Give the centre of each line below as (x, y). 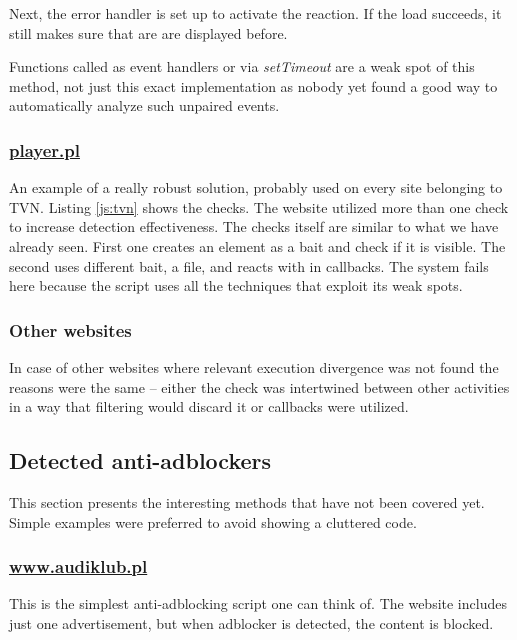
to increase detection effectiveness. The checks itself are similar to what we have (254, 226)
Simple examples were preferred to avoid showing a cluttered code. (213, 521)
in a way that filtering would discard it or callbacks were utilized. (209, 406)
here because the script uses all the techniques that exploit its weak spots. (236, 285)
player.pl (44, 149)
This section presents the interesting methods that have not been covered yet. (247, 501)
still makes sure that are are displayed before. (148, 32)
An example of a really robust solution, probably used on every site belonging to (256, 187)
